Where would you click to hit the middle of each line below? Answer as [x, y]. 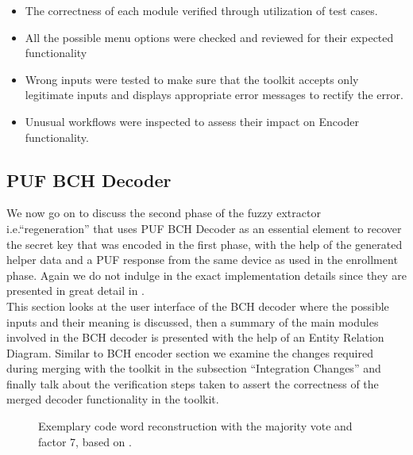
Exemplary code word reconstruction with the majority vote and [195, 426]
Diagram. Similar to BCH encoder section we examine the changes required [190, 352]
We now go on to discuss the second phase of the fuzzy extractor [164, 213]
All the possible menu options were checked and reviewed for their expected [209, 37]
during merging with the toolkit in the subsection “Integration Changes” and [194, 368]
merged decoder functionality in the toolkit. [113, 399]
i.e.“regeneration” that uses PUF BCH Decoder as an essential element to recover [204, 228]
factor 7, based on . [85, 441]
